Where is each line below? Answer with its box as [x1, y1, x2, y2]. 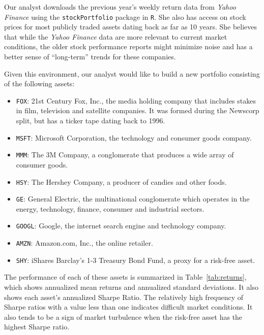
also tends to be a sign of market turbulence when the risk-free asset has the [4, 311, 243, 322]
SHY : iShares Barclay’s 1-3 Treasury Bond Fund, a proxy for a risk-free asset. [16, 254, 255, 265]
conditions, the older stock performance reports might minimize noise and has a [4, 41, 253, 52]
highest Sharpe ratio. [4, 321, 70, 332]
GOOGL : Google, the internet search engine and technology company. [16, 220, 226, 231]
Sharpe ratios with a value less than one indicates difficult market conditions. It [4, 301, 253, 312]
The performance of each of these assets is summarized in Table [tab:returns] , [4, 272, 247, 282]
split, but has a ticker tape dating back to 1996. [16, 115, 165, 126]
